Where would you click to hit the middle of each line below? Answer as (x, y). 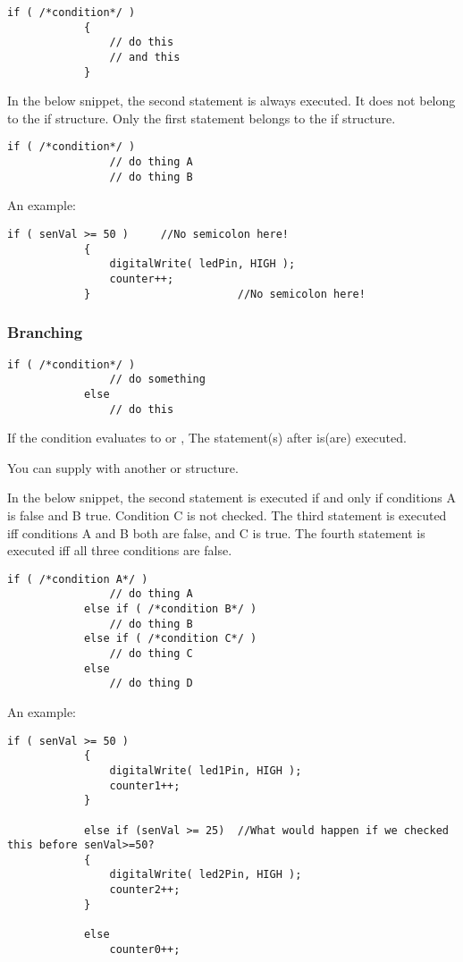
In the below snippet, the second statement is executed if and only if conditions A (232, 498)
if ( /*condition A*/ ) (78, 579)
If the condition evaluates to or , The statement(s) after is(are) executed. (207, 438)
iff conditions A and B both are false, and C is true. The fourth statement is (216, 532)
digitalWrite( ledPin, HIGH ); (202, 264)
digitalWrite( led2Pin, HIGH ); (206, 875)
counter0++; (145, 949)
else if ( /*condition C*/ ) (170, 639)
